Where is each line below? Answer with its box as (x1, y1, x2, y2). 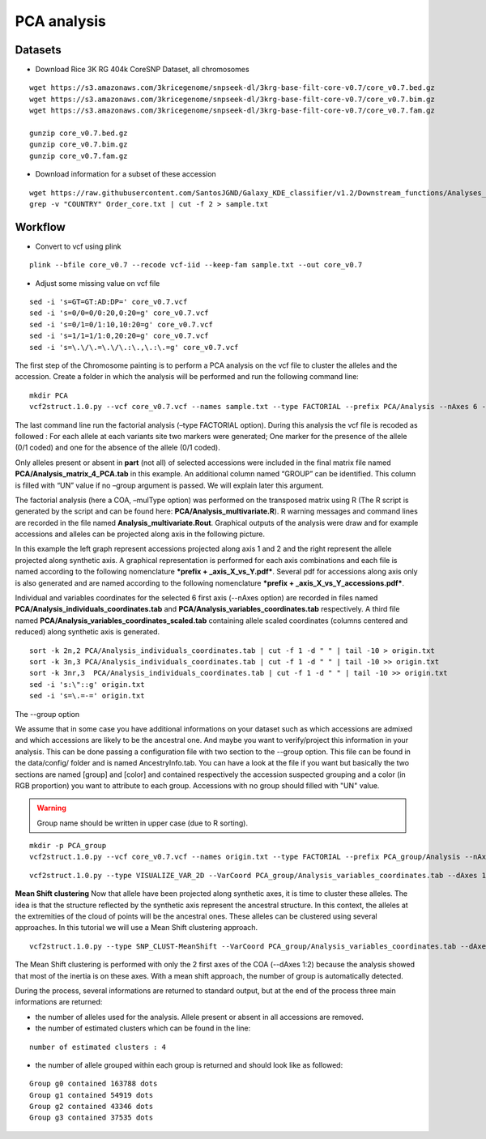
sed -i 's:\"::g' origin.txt (29, 680, 145, 689)
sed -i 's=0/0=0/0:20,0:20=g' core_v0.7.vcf (29, 309, 210, 318)
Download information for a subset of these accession (35, 169, 216, 179)
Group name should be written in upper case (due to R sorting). (36, 818, 249, 828)
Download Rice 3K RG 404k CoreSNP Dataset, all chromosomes (35, 65, 250, 75)
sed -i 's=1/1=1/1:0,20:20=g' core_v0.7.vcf (29, 331, 210, 340)
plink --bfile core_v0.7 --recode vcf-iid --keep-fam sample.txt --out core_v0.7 (29, 260, 363, 270)
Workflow (15, 220, 66, 234)
